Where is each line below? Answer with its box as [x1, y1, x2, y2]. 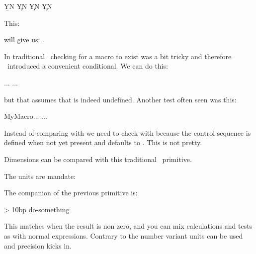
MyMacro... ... [4, 111, 47, 121]
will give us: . [4, 34, 44, 45]
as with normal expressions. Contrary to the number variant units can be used [4, 230, 243, 241]
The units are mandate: [4, 170, 76, 181]
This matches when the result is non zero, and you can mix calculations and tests [4, 221, 253, 231]
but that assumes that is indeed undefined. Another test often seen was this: [4, 94, 237, 104]
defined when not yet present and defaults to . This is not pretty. [4, 137, 202, 148]
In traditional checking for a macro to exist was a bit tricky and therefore [4, 51, 232, 61]
